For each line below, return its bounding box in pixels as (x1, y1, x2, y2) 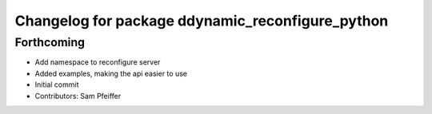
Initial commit (34, 80, 79, 89)
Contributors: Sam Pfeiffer (34, 91, 122, 100)
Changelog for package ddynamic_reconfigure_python (14, 12, 389, 29)
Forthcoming (14, 35, 86, 49)
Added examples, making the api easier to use (34, 69, 188, 78)
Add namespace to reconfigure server (34, 57, 161, 67)
